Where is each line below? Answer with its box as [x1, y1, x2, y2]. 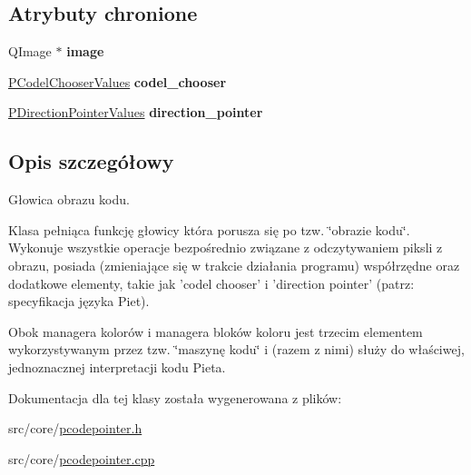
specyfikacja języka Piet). [8, 292, 150, 311]
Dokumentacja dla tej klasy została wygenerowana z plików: [8, 388, 342, 407]
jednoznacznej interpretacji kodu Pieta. [8, 357, 226, 376]
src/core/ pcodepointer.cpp [8, 449, 155, 468]
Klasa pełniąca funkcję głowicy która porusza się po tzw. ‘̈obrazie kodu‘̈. [8, 220, 410, 239]
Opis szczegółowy [8, 147, 174, 175]
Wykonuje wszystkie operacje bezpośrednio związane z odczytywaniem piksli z [8, 238, 443, 257]
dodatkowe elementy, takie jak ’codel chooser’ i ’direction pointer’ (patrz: [8, 273, 415, 292]
